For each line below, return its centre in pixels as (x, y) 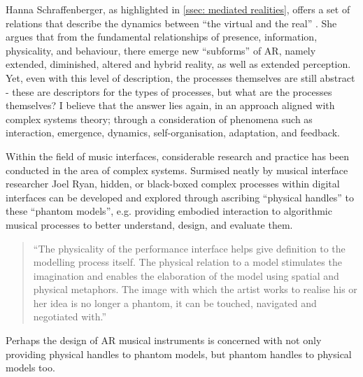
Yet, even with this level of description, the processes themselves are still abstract (180, 77)
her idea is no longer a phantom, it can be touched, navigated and (175, 303)
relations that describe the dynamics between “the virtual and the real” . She (171, 23)
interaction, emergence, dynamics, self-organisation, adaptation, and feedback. (173, 133)
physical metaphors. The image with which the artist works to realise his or (195, 289)
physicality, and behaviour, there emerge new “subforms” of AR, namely (161, 50)
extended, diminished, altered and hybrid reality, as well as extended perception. (178, 64)
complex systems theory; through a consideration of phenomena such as (159, 119)
